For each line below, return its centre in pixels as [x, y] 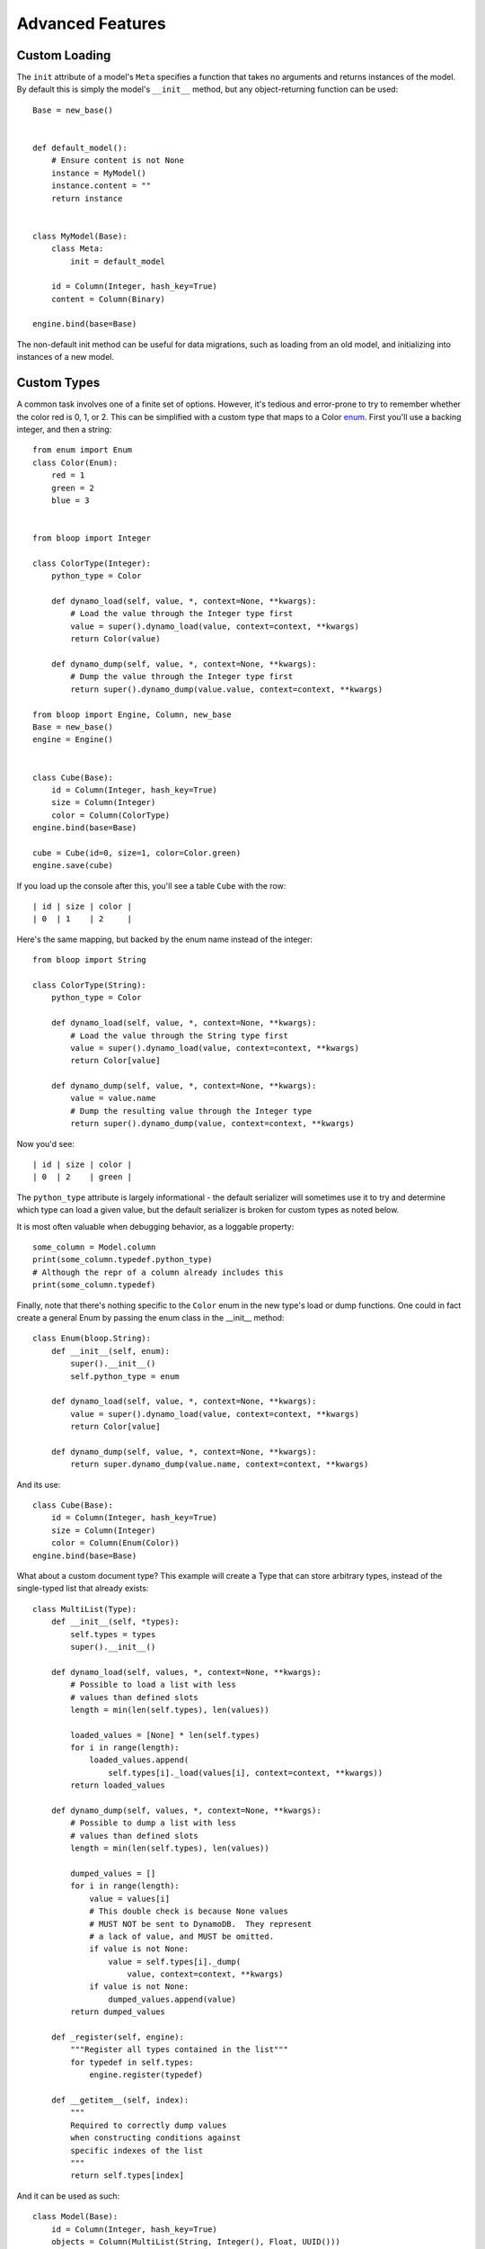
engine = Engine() [73, 739]
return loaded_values [118, 1785]
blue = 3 [70, 500]
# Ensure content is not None [117, 161]
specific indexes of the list [137, 2150]
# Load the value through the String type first [180, 1035]
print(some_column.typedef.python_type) [123, 1260]
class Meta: [77, 249]
